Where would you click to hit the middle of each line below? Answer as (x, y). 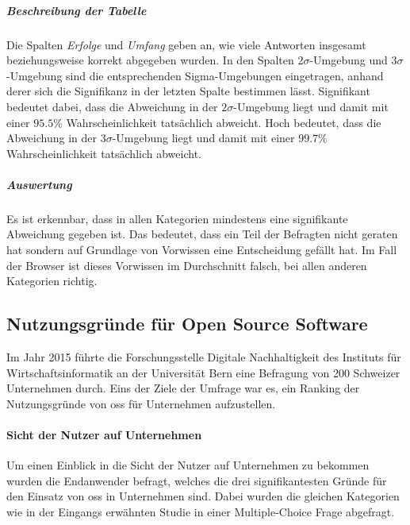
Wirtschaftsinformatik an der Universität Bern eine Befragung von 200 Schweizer (203, 372)
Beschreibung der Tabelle (77, 10)
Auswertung (39, 184)
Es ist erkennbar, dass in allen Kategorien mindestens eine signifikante (177, 218)
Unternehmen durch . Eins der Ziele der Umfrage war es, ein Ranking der (183, 388)
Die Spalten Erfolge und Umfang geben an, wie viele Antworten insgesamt (186, 44)
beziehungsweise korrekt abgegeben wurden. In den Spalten (150, 60)
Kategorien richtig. (52, 281)
